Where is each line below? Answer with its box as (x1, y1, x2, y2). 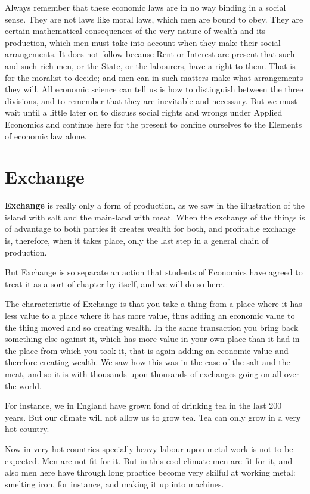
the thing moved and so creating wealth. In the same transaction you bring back (5, 321, 299, 333)
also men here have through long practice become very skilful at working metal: (5, 466, 296, 479)
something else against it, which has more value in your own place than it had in (5, 333, 300, 345)
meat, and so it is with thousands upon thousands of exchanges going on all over (5, 367, 300, 380)
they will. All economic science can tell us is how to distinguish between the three (5, 83, 303, 95)
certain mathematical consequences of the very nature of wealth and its (5, 24, 266, 37)
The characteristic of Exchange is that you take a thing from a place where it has (5, 297, 302, 310)
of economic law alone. (5, 129, 87, 142)
